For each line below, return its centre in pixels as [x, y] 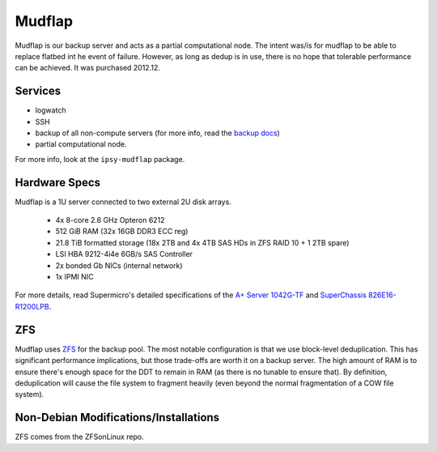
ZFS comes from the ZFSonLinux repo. [80, 437]
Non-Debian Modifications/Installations [117, 418]
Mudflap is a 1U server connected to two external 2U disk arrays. [123, 202]
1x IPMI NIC [74, 277]
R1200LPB [32, 306]
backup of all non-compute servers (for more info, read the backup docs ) [158, 133]
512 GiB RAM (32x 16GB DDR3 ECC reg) [122, 232]
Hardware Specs [58, 182]
